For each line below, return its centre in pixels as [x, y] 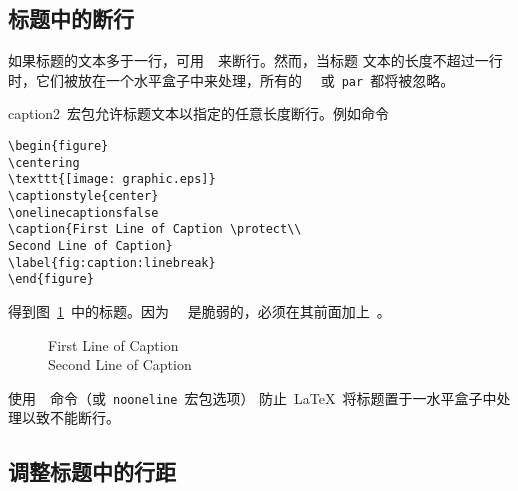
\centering [44, 162]
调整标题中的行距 [92, 471]
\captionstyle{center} [83, 196]
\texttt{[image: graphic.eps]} [112, 179]
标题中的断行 [71, 18]
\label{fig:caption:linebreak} [112, 262]
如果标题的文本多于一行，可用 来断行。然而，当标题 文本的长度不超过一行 [255, 60]
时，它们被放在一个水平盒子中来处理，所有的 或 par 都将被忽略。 [231, 79]
